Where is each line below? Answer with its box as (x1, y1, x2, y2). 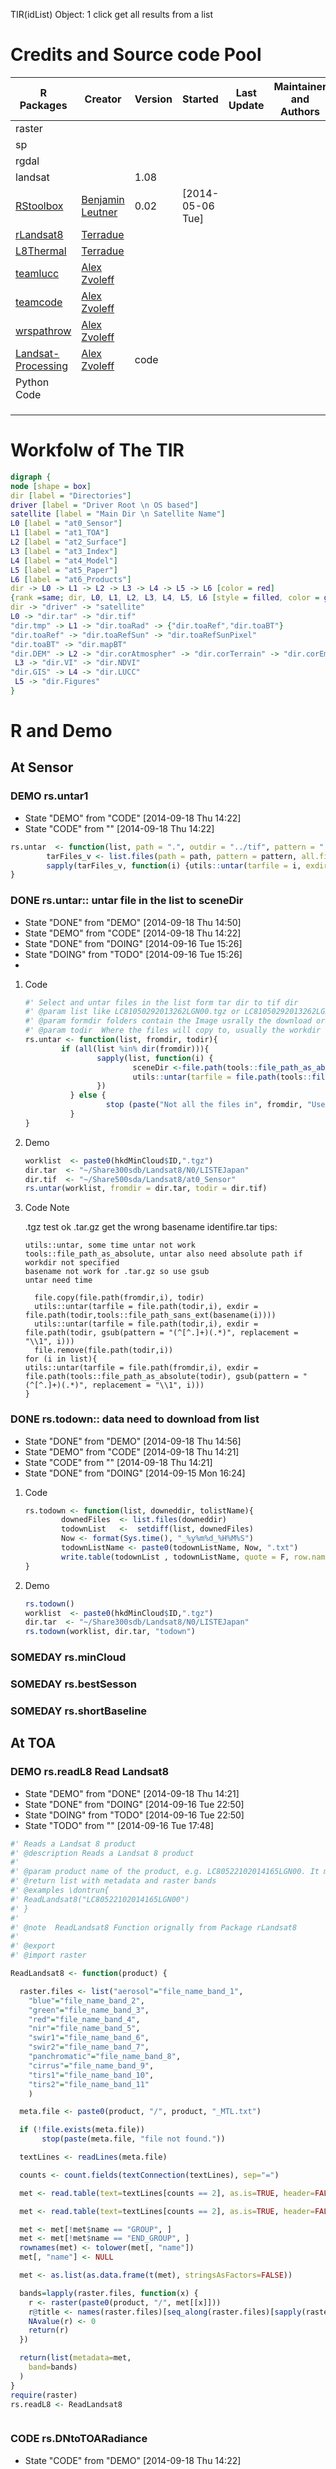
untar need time (24, 1275, 93, 1286)
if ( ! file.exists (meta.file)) (19, 2125, 145, 2135)
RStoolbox (15, 199, 64, 213)
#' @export (10, 1941, 56, 1951)
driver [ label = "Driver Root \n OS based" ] (10, 500, 199, 510)
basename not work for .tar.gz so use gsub (24, 1267, 210, 1277)
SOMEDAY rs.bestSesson (10, 1677, 137, 1691)
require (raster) (10, 2390, 78, 2400)
